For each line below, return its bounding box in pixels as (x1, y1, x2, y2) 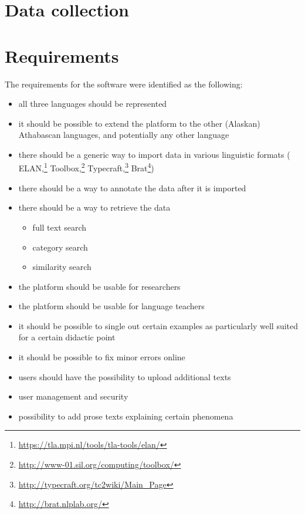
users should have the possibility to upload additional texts (18, 370, 231, 383)
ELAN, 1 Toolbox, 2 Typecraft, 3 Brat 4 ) (18, 160, 154, 174)
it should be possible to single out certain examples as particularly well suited (18, 319, 299, 332)
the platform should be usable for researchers (18, 280, 181, 292)
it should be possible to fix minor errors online (18, 351, 185, 363)
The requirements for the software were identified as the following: (5, 77, 243, 90)
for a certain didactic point (18, 331, 116, 343)
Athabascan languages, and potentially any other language (18, 128, 229, 141)
